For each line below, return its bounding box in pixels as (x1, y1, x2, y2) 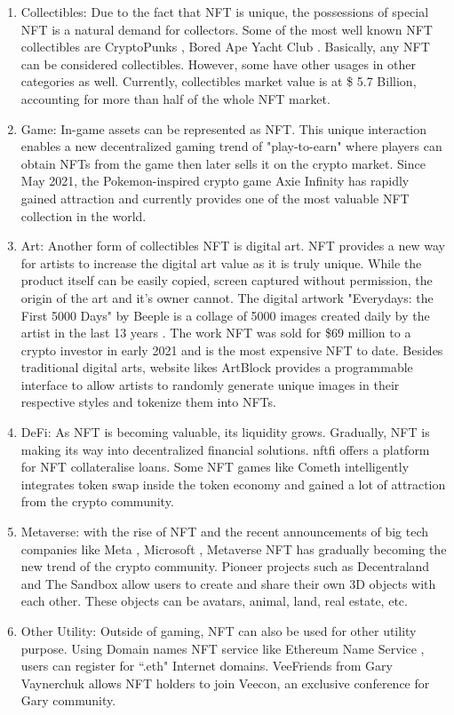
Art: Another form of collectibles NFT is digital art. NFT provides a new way (20, 236, 445, 255)
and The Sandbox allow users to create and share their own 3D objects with (20, 574, 436, 592)
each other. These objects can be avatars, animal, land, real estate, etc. (20, 592, 408, 610)
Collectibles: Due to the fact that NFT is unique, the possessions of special (20, 3, 429, 20)
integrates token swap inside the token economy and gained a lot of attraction (20, 474, 446, 493)
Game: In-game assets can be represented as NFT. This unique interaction (20, 119, 426, 138)
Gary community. (20, 691, 116, 710)
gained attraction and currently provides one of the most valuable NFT (20, 188, 410, 207)
